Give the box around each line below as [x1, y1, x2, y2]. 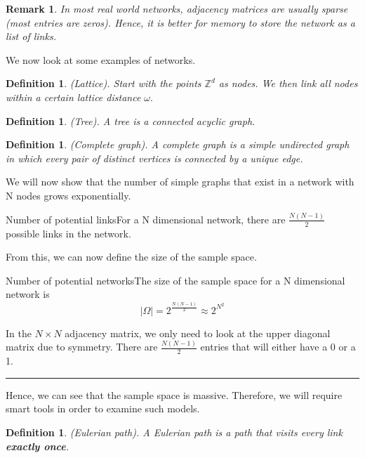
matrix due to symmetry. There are [6, 339, 158, 354]
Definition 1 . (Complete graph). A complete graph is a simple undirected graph [6, 137, 350, 152]
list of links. [6, 29, 56, 44]
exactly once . [6, 438, 69, 453]
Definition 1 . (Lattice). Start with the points [6, 76, 201, 91]
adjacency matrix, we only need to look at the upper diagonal [65, 325, 331, 340]
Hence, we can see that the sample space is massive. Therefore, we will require [6, 387, 343, 402]
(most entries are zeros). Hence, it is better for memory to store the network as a [6, 15, 355, 30]
